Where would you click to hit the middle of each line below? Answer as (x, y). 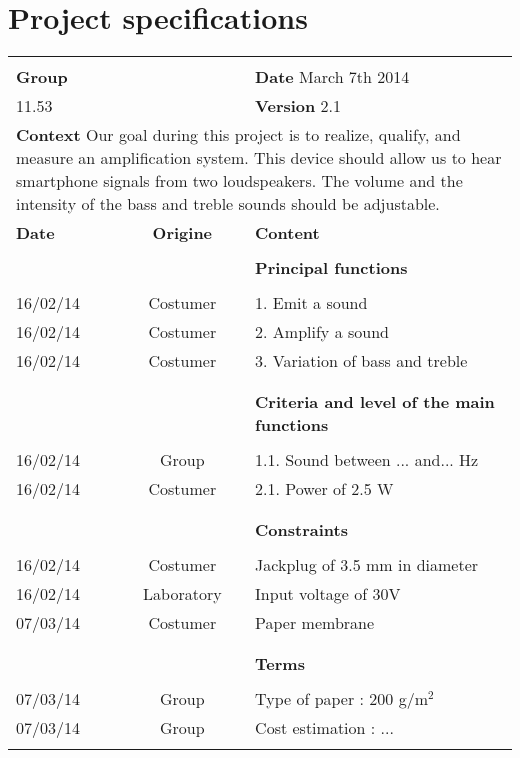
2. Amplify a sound (322, 332)
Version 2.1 (298, 106)
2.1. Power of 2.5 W (324, 489)
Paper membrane (315, 623)
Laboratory (182, 594)
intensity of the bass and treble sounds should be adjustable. (228, 204)
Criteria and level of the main (375, 402)
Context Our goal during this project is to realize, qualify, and (238, 135)
